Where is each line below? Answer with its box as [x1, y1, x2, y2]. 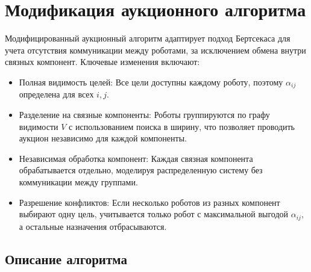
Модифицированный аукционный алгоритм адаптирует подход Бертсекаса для [5, 32, 291, 45]
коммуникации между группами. [19, 175, 138, 188]
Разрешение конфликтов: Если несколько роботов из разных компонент [19, 196, 280, 208]
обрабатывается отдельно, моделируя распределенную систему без [19, 164, 263, 176]
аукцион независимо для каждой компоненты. [19, 132, 187, 144]
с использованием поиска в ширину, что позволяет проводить [69, 120, 295, 132]
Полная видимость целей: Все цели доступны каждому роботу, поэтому [19, 75, 283, 88]
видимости [19, 120, 58, 132]
